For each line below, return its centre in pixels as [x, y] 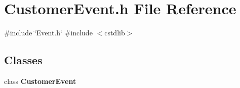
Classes [23, 60]
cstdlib [115, 33]
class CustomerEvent [40, 81]
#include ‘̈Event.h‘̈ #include [48, 33]
